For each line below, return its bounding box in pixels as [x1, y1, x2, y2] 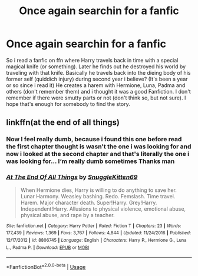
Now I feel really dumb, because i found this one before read [6, 135, 182, 144]
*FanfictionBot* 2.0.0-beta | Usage [6, 262, 86, 270]
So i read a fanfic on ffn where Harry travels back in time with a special [6, 56, 179, 64]
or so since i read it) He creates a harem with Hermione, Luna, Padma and [6, 81, 186, 89]
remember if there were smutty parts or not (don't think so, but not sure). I [6, 94, 186, 101]
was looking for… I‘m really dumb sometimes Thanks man [6, 157, 175, 165]
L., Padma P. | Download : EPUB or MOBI [6, 244, 90, 251]
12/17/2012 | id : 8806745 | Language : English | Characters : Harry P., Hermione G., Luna [6, 237, 187, 243]
